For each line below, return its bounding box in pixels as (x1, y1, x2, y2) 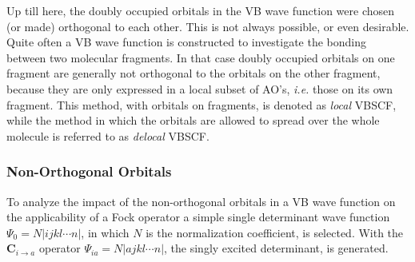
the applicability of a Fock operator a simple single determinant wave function (6, 208, 390, 225)
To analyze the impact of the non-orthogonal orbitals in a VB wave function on (6, 193, 396, 209)
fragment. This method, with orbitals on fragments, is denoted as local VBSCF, (6, 96, 397, 113)
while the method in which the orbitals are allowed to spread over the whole (6, 112, 380, 129)
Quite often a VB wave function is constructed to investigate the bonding (6, 34, 367, 50)
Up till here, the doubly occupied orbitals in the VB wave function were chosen (6, 2, 395, 18)
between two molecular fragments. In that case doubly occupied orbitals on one (6, 49, 395, 65)
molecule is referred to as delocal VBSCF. (6, 127, 209, 144)
